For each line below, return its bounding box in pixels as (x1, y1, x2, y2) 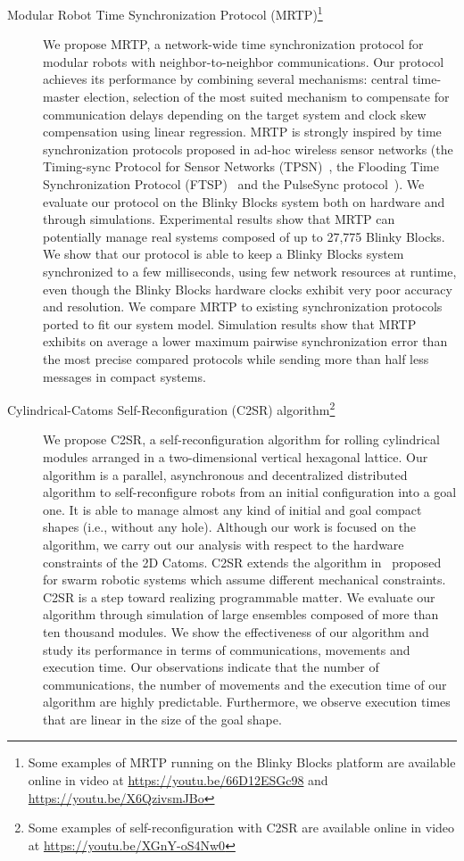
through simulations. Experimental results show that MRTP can (43, 210, 395, 228)
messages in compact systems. (43, 367, 206, 385)
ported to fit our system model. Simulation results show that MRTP (43, 314, 417, 333)
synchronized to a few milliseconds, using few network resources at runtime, (43, 261, 457, 280)
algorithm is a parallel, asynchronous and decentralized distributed (43, 465, 408, 484)
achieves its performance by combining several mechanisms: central (43, 70, 409, 88)
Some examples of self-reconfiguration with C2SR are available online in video (28, 818, 455, 837)
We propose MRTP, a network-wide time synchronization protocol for (43, 35, 424, 54)
